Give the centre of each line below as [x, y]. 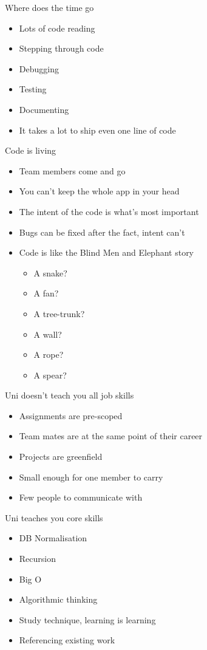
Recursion [37, 559]
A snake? [50, 272]
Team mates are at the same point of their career [111, 436]
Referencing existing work [67, 640]
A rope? [49, 354]
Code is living [31, 150]
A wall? [48, 334]
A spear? [50, 375]
